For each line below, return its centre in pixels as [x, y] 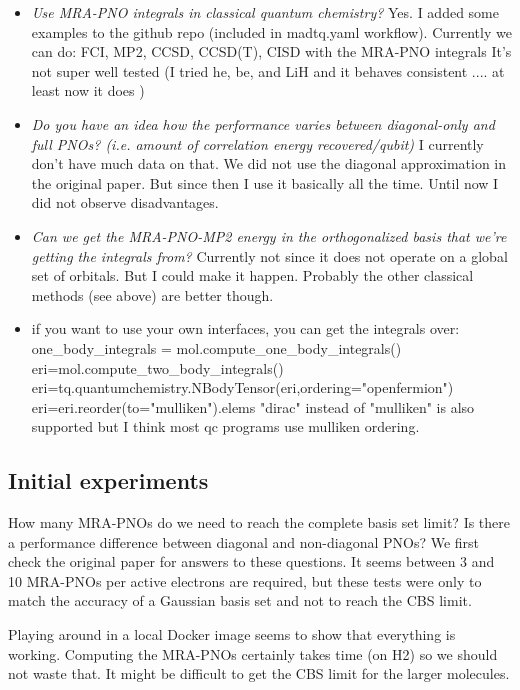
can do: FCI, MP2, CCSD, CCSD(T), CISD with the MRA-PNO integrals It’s [271, 51]
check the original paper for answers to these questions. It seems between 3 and [251, 561]
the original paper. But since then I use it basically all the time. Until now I [265, 182]
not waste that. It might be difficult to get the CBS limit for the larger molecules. [259, 673]
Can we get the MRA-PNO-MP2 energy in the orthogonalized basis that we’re [269, 235]
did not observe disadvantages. [125, 202]
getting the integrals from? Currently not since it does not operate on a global [269, 255]
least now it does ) [88, 90]
